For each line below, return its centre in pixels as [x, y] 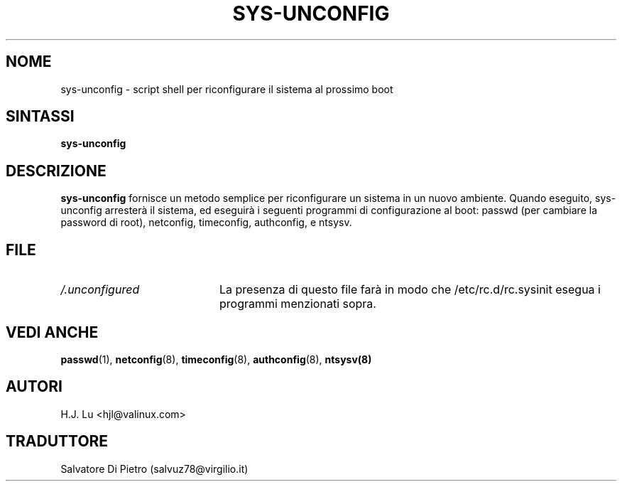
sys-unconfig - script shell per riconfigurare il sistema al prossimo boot [227, 89]
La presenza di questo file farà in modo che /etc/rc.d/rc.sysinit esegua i [410, 290]
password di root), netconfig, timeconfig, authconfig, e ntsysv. [206, 223]
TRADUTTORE [57, 441]
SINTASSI [40, 117]
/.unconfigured [100, 290]
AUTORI [34, 387]
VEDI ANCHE [52, 332]
